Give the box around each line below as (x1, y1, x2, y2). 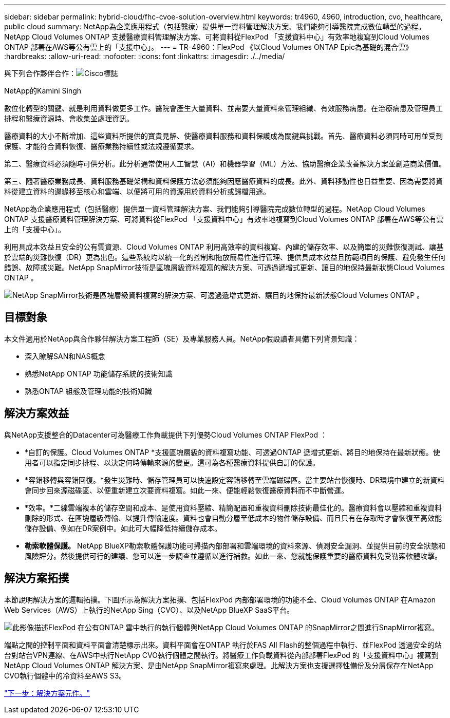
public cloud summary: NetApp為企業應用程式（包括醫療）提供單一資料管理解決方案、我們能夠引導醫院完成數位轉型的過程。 (4, 22, 426, 31)
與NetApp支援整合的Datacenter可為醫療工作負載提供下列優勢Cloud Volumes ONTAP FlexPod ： (4, 430, 327, 439)
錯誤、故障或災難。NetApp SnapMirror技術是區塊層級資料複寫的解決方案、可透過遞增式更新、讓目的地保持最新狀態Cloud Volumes (4, 263, 445, 272)
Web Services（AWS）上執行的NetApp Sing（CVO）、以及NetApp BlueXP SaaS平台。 (4, 605, 294, 614)
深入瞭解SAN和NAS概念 (25, 351, 105, 361)
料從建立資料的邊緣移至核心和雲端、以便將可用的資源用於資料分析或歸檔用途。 (4, 187, 270, 196)
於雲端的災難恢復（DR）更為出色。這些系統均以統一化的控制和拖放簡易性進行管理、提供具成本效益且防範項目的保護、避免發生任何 (4, 253, 446, 261)
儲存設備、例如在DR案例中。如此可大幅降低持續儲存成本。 (25, 523, 222, 533)
